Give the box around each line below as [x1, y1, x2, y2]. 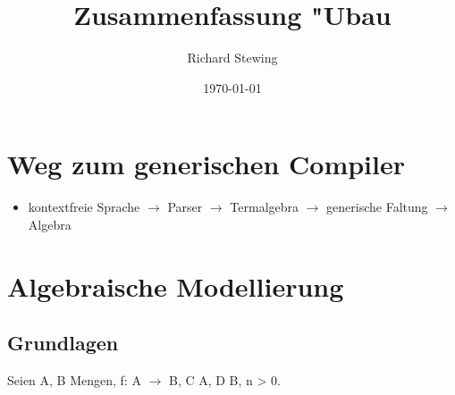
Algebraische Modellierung [7, 267, 344, 304]
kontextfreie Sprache [28, 197, 140, 216]
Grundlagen [7, 329, 119, 357]
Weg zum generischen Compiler [7, 146, 406, 182]
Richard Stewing [187, 48, 278, 67]
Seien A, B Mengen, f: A [7, 371, 141, 390]
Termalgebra [230, 197, 299, 216]
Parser [167, 197, 203, 216]
